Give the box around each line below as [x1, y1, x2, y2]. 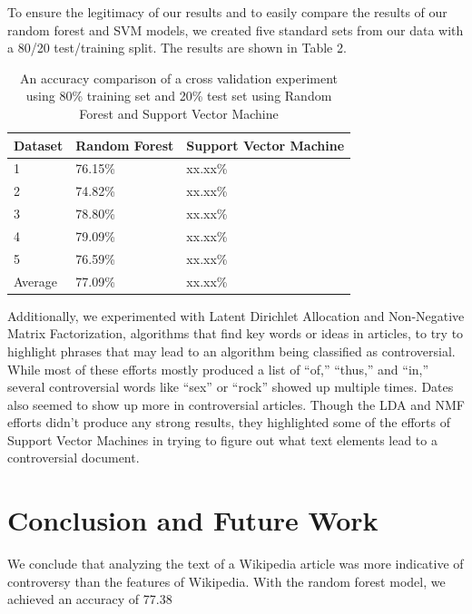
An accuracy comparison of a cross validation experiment [20, 68, 339, 87]
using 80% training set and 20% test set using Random [25, 86, 332, 105]
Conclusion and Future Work [7, 502, 379, 539]
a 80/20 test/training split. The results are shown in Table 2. [7, 38, 347, 57]
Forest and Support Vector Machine [79, 103, 279, 122]
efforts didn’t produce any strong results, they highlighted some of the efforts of [7, 413, 450, 432]
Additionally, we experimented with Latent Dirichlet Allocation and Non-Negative [7, 306, 465, 325]
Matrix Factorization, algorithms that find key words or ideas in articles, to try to [7, 324, 464, 343]
